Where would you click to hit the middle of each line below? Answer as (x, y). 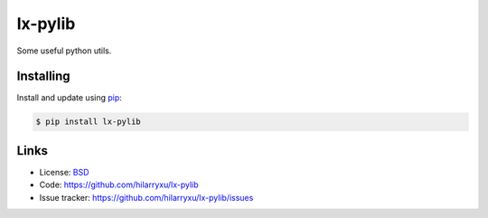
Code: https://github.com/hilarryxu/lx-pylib (119, 185)
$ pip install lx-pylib (89, 122)
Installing (44, 76)
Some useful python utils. (64, 51)
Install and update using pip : (69, 98)
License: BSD (64, 172)
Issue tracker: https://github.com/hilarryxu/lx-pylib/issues (146, 197)
